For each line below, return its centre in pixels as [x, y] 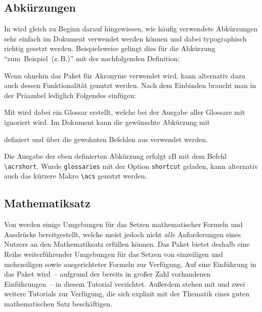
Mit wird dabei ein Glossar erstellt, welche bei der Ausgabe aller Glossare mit [125, 112]
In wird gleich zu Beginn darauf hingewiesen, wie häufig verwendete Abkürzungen [131, 29]
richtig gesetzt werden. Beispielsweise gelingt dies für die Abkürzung [110, 48]
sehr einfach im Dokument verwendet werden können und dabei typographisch [125, 38]
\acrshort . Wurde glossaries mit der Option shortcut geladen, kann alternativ [131, 166]
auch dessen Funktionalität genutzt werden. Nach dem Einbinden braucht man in [130, 85]
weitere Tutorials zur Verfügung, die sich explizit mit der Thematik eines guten [127, 294]
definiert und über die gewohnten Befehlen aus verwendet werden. [106, 139]
